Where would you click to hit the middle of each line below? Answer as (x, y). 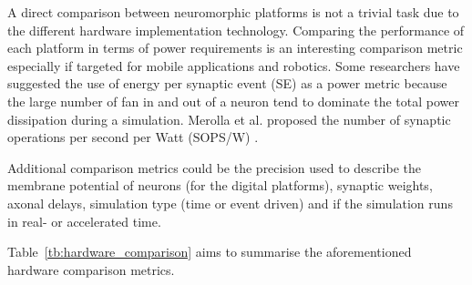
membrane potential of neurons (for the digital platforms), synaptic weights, (220, 185)
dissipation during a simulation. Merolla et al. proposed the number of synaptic (229, 119)
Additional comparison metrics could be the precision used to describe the (214, 167)
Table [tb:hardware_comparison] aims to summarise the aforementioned (210, 252)
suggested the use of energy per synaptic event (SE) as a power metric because (227, 83)
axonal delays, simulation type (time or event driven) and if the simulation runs (230, 203)
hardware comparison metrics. (91, 269)
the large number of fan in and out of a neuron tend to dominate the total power (234, 101)
